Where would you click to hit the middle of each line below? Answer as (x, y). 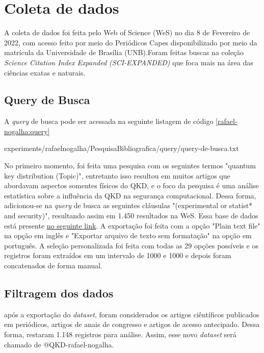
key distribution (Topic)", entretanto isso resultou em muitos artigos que (117, 175)
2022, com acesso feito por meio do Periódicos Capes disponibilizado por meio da (131, 42)
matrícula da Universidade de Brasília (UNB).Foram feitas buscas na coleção (124, 52)
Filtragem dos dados (59, 293)
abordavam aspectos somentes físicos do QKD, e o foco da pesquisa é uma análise (131, 185)
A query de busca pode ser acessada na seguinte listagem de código (109, 121)
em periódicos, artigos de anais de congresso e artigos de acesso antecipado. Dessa (132, 324)
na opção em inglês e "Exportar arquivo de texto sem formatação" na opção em (128, 235)
